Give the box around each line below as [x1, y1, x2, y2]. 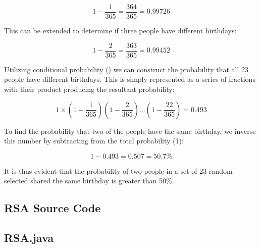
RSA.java [4, 230, 54, 245]
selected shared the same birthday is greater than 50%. [4, 175, 174, 186]
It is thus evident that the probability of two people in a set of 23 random [4, 165, 233, 176]
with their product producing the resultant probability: [4, 83, 175, 94]
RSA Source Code [4, 200, 101, 216]
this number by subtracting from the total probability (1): [4, 135, 184, 146]
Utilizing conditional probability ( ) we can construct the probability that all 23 [4, 64, 249, 74]
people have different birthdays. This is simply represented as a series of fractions [4, 74, 255, 84]
